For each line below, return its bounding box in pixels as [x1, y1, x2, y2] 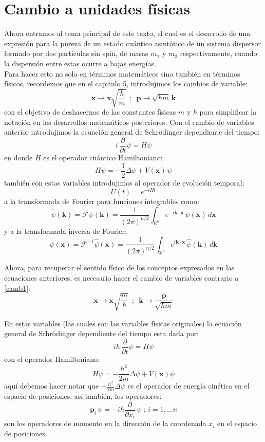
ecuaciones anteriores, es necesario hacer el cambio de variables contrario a [4, 272, 239, 283]
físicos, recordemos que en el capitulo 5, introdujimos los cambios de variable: [4, 78, 248, 89]
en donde [4, 152, 33, 163]
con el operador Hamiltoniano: [4, 354, 100, 364]
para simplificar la [199, 106, 257, 117]
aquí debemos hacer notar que [4, 380, 99, 391]
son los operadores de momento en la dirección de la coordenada [4, 418, 206, 429]
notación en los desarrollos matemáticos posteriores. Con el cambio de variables [4, 116, 254, 127]
